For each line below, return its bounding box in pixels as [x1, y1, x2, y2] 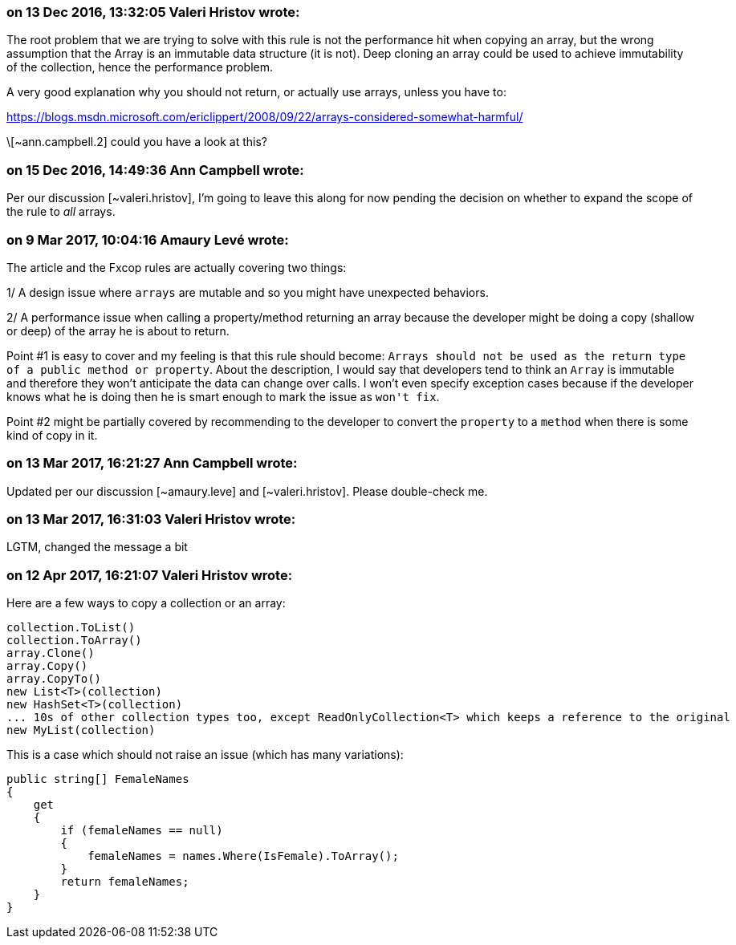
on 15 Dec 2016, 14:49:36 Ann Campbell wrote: [6, 161, 304, 178]
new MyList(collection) [6, 724, 156, 737]
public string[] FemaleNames [6, 773, 189, 786]
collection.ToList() [6, 621, 136, 635]
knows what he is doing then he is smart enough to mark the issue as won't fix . [6, 389, 440, 404]
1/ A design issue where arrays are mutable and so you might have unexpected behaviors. [6, 285, 489, 299]
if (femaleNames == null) [60, 824, 223, 838]
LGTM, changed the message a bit [6, 540, 188, 554]
